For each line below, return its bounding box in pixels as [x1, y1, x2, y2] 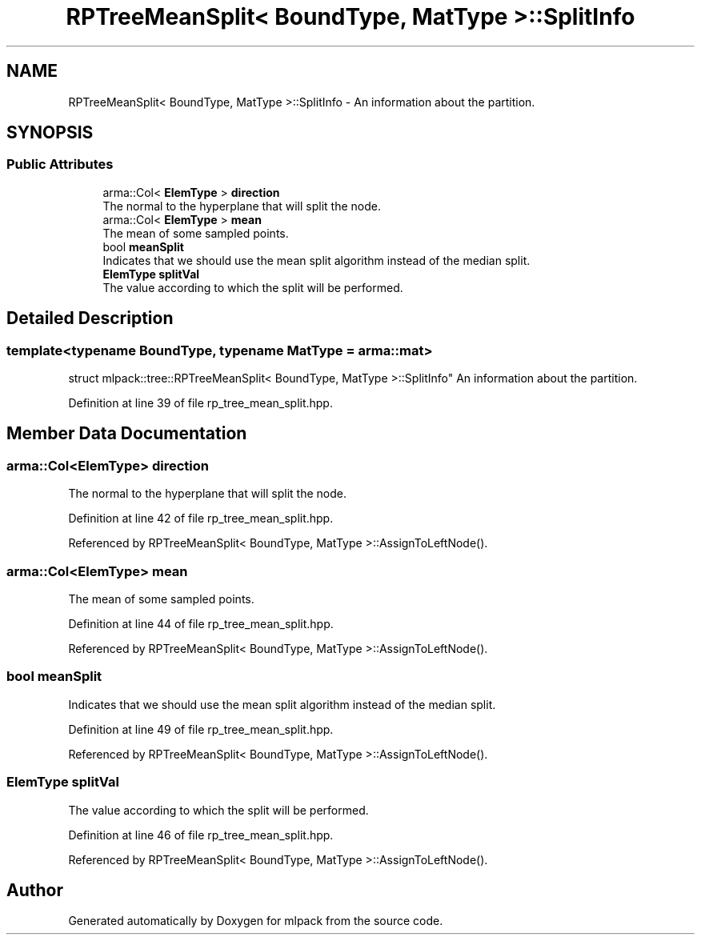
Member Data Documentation [6, 423, 247, 444]
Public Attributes [6, 156, 114, 173]
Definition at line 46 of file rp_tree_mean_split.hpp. [68, 827, 334, 842]
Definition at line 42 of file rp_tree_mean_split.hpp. [68, 511, 334, 526]
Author [6, 879, 63, 900]
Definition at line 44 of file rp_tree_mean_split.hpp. [68, 617, 334, 631]
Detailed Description [6, 308, 174, 329]
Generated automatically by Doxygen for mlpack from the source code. [68, 914, 443, 928]
